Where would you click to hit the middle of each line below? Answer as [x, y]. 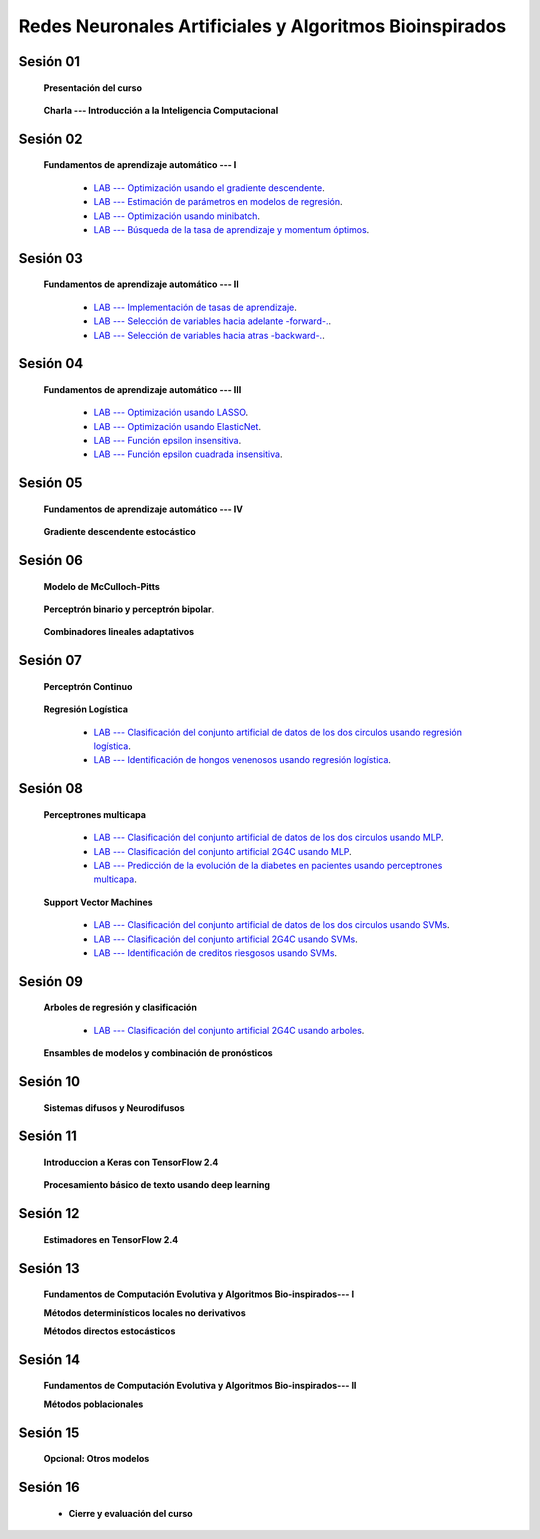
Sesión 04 [51, 363]
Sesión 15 [49, 1432]
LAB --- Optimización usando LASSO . [171, 412]
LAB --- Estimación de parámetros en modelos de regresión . [218, 202]
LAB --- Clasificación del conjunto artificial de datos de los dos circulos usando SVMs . [271, 925]
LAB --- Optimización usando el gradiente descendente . [209, 187]
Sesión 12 [49, 1213]
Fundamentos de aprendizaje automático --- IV [143, 509]
